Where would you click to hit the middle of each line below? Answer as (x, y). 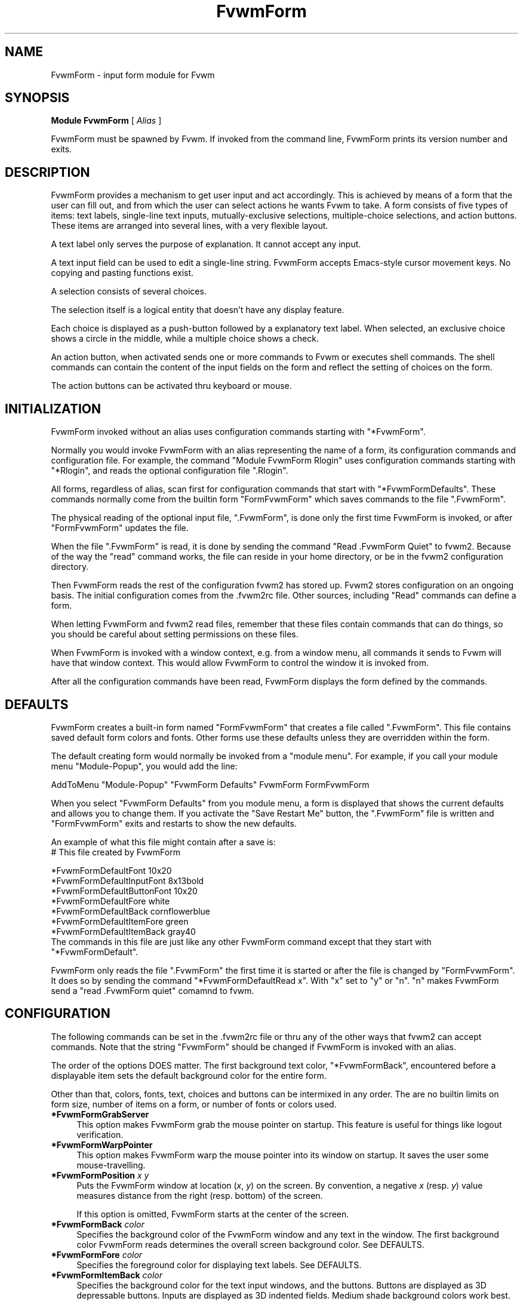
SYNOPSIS (37, 98)
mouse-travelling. (111, 1165)
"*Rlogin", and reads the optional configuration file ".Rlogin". (170, 471)
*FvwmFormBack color (98, 1224)
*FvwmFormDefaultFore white (110, 901)
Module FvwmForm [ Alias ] (106, 121)
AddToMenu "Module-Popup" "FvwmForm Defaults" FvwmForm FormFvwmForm (210, 784)
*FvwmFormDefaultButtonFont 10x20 (124, 891)
